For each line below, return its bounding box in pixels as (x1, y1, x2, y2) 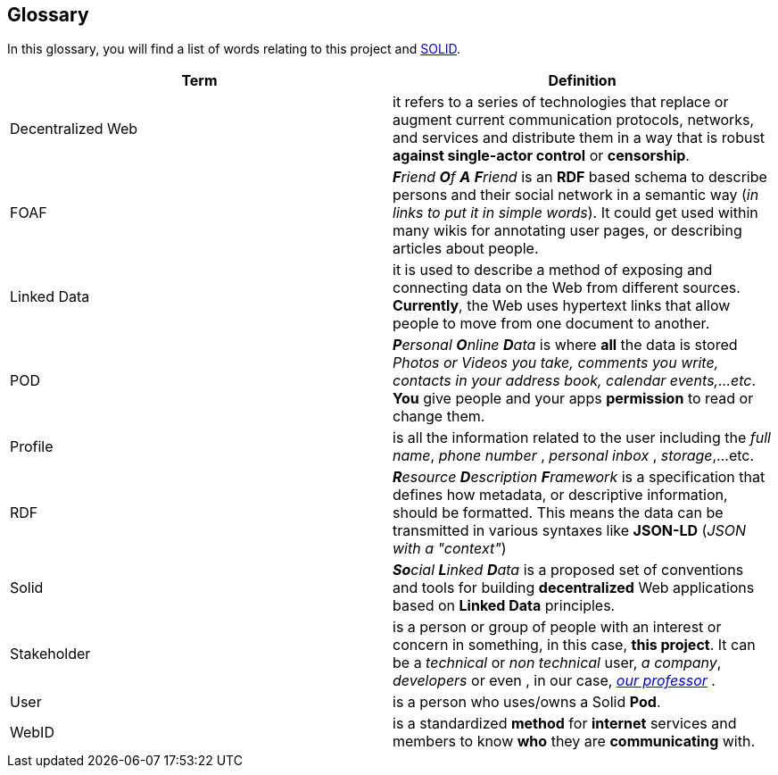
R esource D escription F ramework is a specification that (393, 468, 766, 487)
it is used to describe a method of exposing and (393, 261, 713, 279)
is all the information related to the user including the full (393, 429, 771, 447)
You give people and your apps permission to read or (393, 389, 754, 408)
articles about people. (393, 239, 539, 258)
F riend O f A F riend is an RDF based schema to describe (393, 168, 767, 187)
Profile (10, 437, 54, 456)
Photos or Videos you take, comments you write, (393, 354, 719, 372)
